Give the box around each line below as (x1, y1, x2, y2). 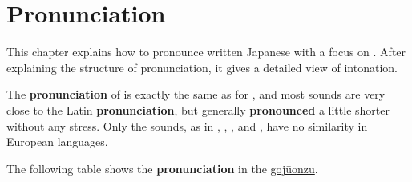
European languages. (6, 133, 108, 150)
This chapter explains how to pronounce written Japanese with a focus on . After (6, 43, 406, 60)
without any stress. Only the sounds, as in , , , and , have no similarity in (6, 117, 368, 134)
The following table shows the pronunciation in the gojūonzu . (6, 160, 318, 176)
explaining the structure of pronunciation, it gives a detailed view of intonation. (6, 59, 398, 75)
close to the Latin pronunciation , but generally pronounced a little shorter (6, 101, 390, 118)
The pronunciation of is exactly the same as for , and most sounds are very (6, 86, 386, 103)
